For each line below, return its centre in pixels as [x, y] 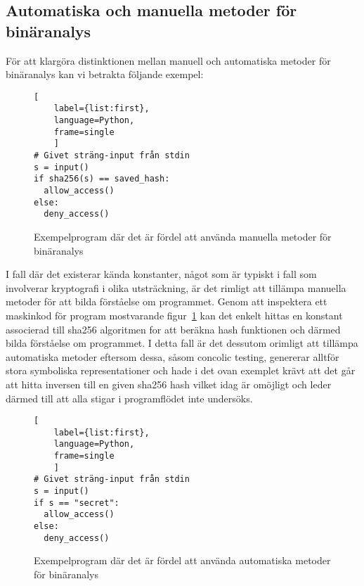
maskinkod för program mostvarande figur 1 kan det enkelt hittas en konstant [174, 315]
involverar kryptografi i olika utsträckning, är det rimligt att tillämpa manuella [176, 287]
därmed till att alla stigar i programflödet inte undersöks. [129, 398]
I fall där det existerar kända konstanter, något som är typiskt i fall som [161, 274]
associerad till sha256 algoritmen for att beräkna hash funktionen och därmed [173, 329]
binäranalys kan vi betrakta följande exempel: [105, 74]
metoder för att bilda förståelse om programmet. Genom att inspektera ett [167, 301]
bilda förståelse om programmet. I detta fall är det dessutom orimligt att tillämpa [182, 343]
